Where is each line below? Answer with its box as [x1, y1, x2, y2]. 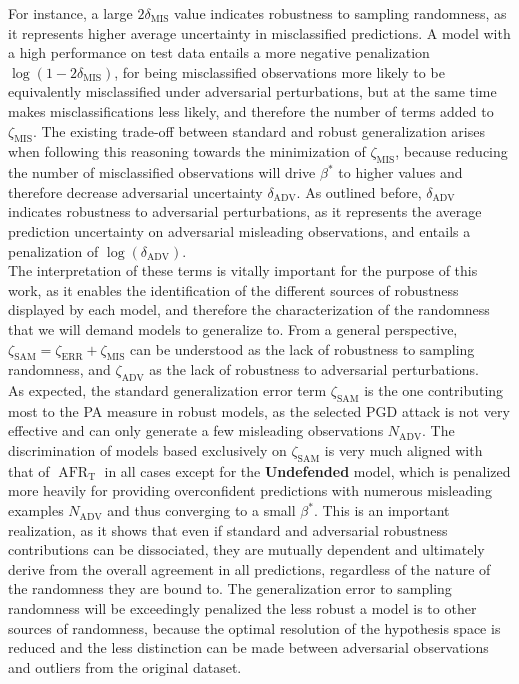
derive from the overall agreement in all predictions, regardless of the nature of [8, 558, 491, 579]
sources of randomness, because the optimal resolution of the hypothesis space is [8, 617, 501, 638]
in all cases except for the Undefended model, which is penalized [104, 460, 511, 481]
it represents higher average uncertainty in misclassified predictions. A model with [8, 22, 511, 43]
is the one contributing [364, 380, 504, 401]
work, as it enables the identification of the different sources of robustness [8, 279, 459, 300]
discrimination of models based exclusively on [8, 440, 287, 461]
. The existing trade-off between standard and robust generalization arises [32, 120, 485, 141]
